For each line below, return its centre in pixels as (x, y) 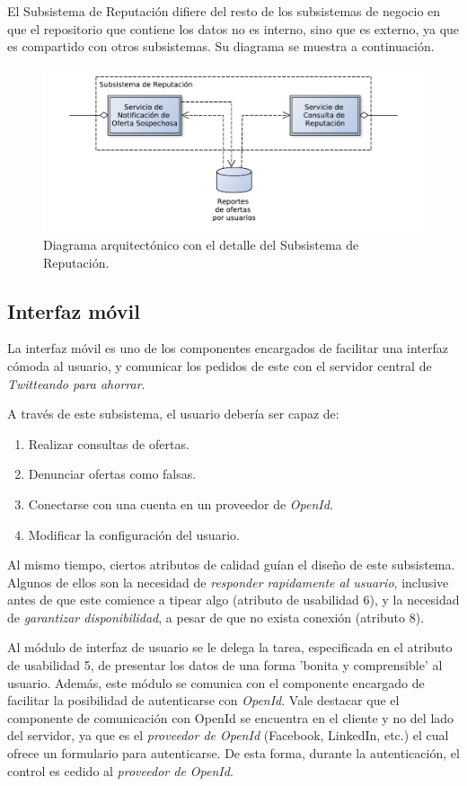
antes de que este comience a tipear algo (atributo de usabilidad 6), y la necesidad (233, 600)
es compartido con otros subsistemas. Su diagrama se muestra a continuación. (221, 46)
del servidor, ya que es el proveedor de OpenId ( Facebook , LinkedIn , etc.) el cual (228, 735)
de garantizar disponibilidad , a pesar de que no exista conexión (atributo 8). (216, 617)
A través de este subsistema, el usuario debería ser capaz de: (173, 414)
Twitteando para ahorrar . (76, 383)
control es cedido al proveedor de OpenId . (120, 770)
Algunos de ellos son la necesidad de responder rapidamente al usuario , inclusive (228, 582)
